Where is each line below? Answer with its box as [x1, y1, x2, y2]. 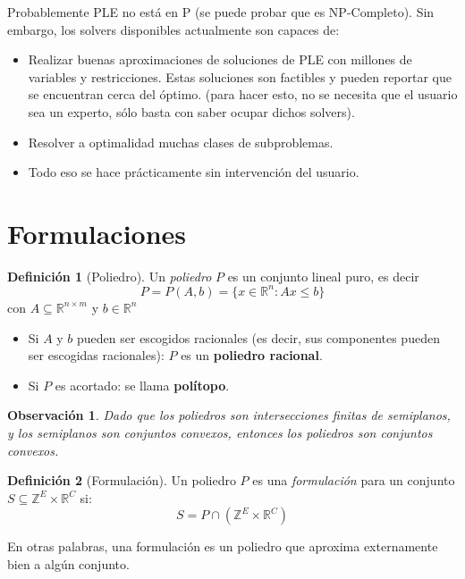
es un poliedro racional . [181, 346, 323, 365]
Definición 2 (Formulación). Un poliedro [7, 471, 236, 490]
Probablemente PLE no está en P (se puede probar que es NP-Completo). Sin [7, 3, 435, 21]
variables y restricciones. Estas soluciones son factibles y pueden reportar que [28, 67, 452, 86]
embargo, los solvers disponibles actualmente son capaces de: [7, 20, 340, 38]
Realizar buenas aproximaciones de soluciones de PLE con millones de [28, 50, 412, 69]
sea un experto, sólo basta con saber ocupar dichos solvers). [28, 102, 355, 121]
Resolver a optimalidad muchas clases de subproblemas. [28, 132, 334, 151]
